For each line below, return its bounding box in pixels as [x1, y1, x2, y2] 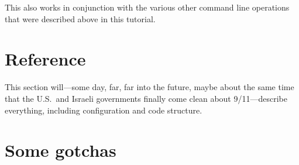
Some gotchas [5, 138, 116, 162]
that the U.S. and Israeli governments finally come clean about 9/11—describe [5, 92, 287, 104]
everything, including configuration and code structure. [5, 104, 202, 116]
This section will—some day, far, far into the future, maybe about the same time [5, 81, 294, 93]
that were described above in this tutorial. [5, 12, 156, 25]
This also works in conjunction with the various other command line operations [5, 1, 290, 13]
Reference [5, 47, 86, 71]
